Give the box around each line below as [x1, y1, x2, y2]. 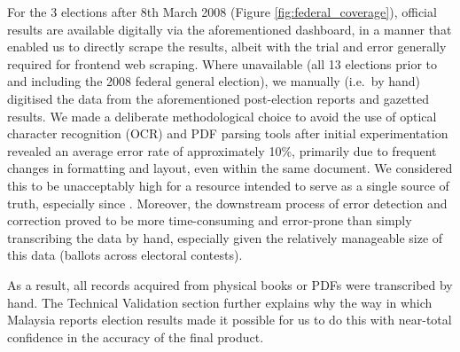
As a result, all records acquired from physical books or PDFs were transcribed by [7, 275, 453, 293]
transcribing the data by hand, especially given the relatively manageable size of [7, 228, 443, 246]
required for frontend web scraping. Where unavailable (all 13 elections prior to [7, 54, 438, 73]
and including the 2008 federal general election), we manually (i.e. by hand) [7, 72, 421, 90]
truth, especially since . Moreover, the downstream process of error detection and [7, 193, 448, 212]
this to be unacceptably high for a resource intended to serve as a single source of [7, 176, 449, 194]
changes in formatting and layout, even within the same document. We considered [7, 159, 453, 177]
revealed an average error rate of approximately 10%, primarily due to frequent [7, 141, 437, 160]
